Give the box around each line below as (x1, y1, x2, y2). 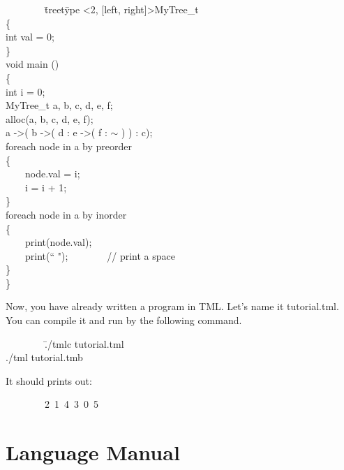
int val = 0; (6, 29, 54, 44)
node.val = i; (24, 166, 80, 181)
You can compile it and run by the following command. (6, 313, 242, 328)
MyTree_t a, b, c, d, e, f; (6, 98, 113, 112)
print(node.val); (24, 235, 92, 249)
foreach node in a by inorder (6, 207, 127, 221)
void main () (6, 57, 59, 71)
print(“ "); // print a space (24, 248, 176, 263)
